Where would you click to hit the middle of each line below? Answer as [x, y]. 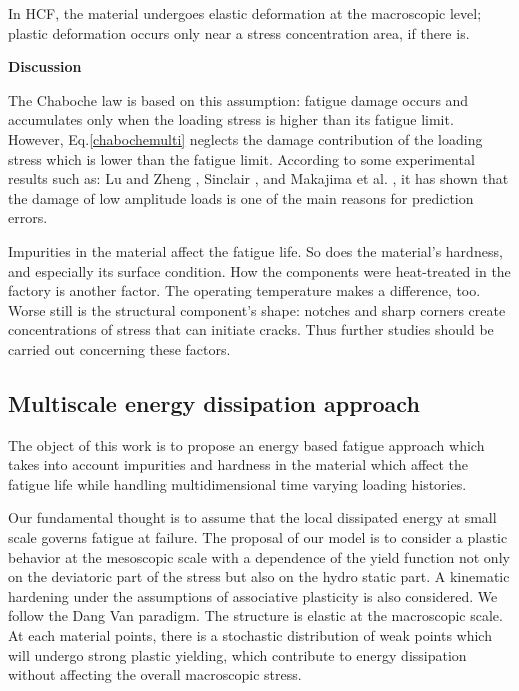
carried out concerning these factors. [119, 348]
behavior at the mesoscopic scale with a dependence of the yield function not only [259, 556]
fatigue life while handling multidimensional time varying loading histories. [237, 483]
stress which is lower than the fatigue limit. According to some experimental [241, 158]
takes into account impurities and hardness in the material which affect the [238, 464]
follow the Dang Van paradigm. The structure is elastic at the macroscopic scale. [255, 615]
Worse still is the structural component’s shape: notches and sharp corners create [257, 309]
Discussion [45, 66]
